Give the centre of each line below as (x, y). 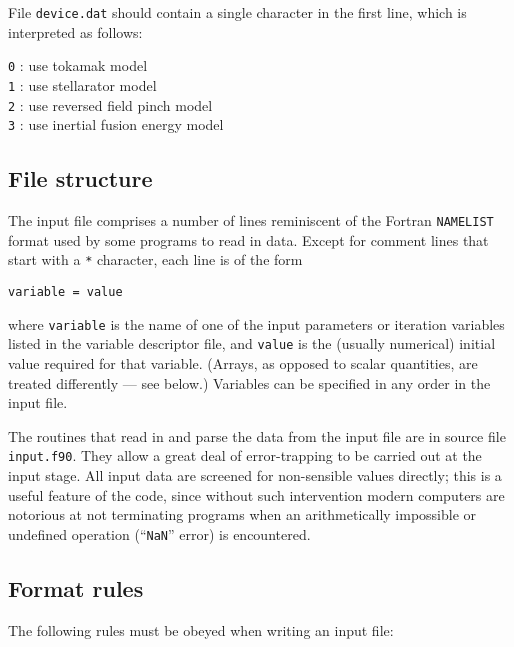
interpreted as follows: (75, 31)
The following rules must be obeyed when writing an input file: (201, 629)
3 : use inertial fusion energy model (116, 124)
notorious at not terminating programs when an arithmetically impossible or (242, 514)
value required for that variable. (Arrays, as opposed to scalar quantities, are (243, 362)
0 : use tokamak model (78, 65)
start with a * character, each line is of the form (155, 259)
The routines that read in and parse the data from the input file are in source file (257, 435)
